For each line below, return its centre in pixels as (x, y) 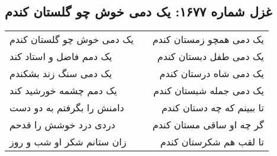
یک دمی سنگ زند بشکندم (61, 74)
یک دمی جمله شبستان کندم (209, 91)
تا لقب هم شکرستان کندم (212, 142)
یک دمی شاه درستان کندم (212, 74)
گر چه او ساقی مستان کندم (208, 125)
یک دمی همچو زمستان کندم (208, 39)
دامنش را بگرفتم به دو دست (67, 108)
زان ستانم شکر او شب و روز (68, 142)
